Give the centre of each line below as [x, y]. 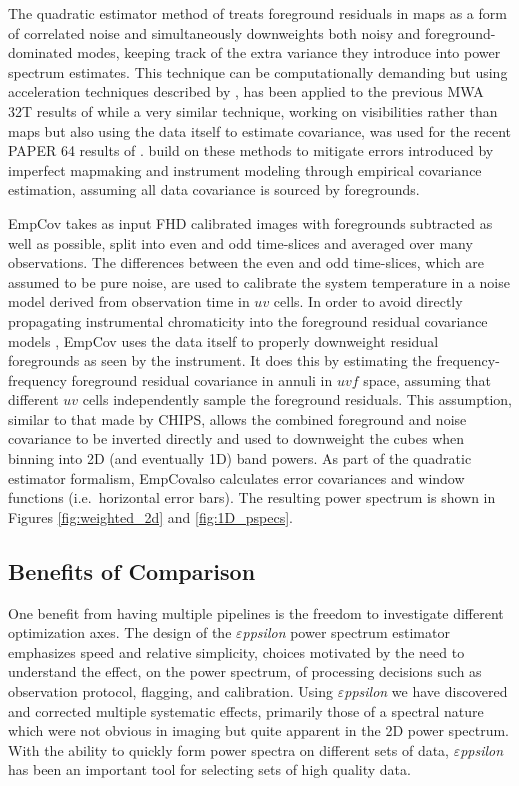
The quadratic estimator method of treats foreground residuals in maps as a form [257, 13]
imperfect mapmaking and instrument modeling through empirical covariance [245, 169]
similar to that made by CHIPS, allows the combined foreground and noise [237, 418]
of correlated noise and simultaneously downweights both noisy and [214, 32]
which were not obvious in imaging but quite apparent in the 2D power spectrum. [259, 730]
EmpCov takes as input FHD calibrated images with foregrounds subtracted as [250, 222]
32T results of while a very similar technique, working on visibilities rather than [253, 110]
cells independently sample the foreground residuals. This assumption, [297, 399]
